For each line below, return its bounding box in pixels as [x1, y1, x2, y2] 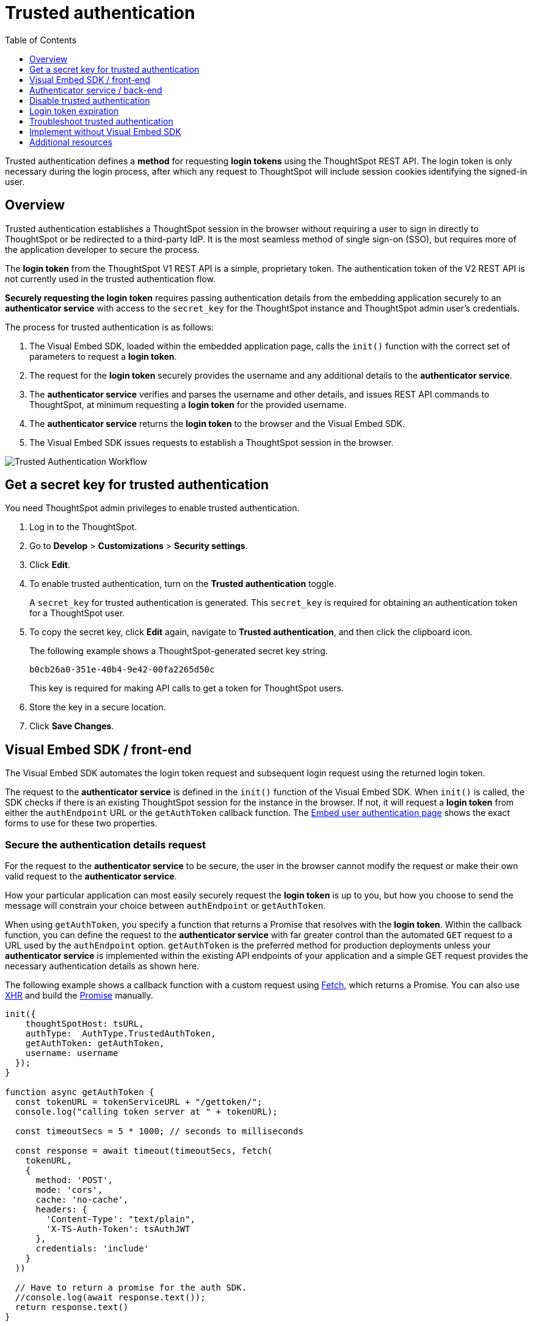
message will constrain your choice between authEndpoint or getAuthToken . [5, 900, 326, 911]
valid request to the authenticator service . [5, 871, 177, 882]
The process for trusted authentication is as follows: [5, 321, 214, 332]
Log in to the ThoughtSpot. [29, 522, 137, 533]
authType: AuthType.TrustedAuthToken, [25, 1029, 216, 1039]
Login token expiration [29, 105, 119, 116]
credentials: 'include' [35, 1244, 150, 1254]
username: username [25, 1048, 118, 1058]
